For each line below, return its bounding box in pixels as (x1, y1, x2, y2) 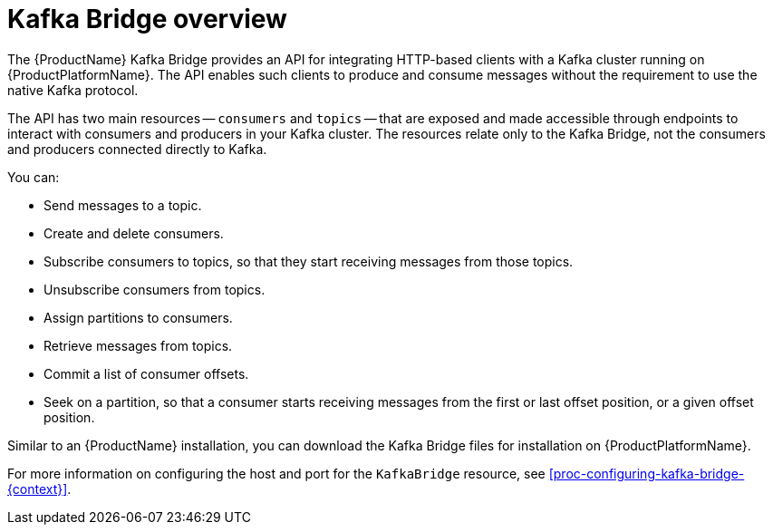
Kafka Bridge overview (7, 4, 287, 34)
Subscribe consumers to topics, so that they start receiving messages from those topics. (43, 253, 574, 269)
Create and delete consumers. (43, 225, 224, 241)
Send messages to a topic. (43, 197, 202, 213)
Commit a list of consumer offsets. (43, 365, 249, 382)
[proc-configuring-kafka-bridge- (548, 465, 745, 481)
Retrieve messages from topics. (43, 337, 233, 353)
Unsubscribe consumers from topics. (43, 281, 266, 297)
